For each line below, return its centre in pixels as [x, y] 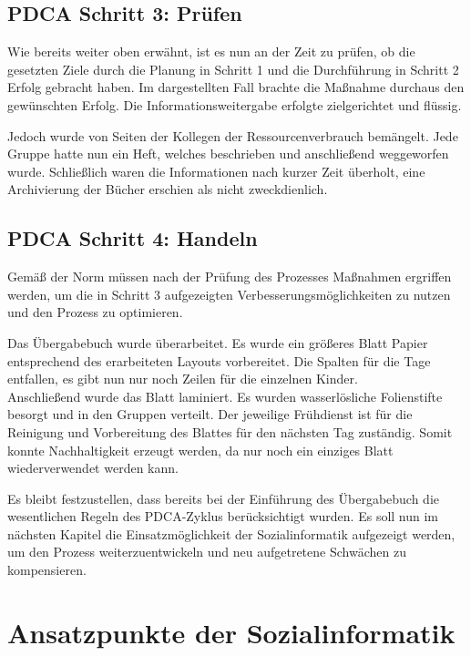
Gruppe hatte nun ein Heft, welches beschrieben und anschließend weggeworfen [228, 154]
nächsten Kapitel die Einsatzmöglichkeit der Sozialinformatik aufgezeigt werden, [231, 533]
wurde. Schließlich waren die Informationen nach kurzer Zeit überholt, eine [216, 171]
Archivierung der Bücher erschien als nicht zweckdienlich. [168, 189]
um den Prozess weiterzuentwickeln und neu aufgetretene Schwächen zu [207, 552]
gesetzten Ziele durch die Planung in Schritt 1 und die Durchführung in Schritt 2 [233, 69]
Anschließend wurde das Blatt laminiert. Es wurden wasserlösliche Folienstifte [225, 396]
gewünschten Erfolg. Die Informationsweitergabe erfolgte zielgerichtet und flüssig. [235, 104]
